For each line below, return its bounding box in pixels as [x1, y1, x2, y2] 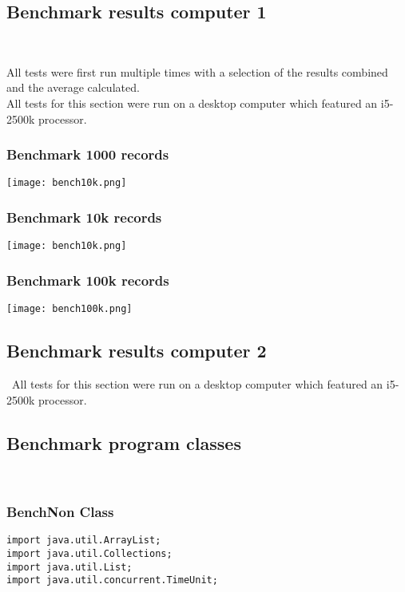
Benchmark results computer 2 [6, 338, 267, 363]
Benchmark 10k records [6, 207, 162, 227]
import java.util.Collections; [6, 547, 173, 559]
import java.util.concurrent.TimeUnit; [6, 574, 218, 586]
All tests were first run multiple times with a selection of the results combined [6, 63, 388, 80]
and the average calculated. [6, 79, 140, 96]
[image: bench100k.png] [6, 303, 133, 315]
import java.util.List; [6, 561, 133, 573]
